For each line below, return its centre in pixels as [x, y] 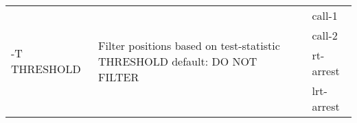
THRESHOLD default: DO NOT [178, 61]
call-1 [325, 15]
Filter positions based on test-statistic [189, 45]
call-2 [325, 35]
